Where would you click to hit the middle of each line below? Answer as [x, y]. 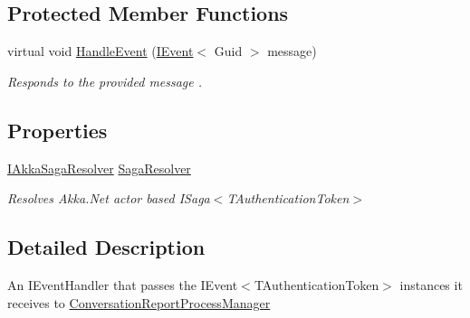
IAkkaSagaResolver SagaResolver [99, 168]
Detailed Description [106, 247]
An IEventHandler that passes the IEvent [123, 284]
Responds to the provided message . [105, 81]
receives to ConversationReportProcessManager [139, 302]
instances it [431, 284]
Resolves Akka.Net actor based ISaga [109, 198]
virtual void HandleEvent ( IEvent [101, 51]
